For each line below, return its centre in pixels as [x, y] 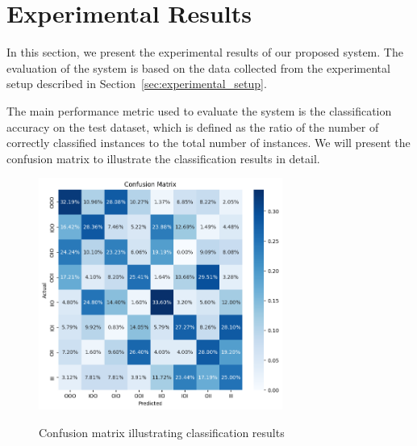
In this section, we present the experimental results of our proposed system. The [205, 52]
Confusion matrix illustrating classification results [162, 433]
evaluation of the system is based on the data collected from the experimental [198, 67]
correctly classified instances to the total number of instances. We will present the [208, 143]
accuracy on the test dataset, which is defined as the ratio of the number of [193, 126]
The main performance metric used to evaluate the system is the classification [199, 110]
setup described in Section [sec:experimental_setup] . [137, 84]
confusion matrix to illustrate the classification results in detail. [163, 158]
